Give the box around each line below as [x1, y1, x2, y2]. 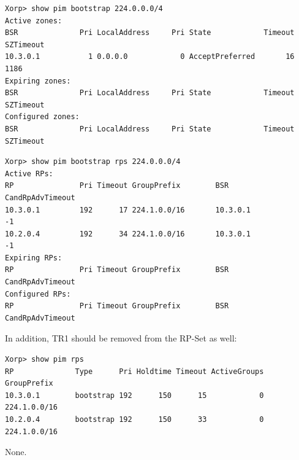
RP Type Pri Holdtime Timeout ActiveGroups [5, 367, 264, 376]
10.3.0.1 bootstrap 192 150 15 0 [5, 391, 264, 400]
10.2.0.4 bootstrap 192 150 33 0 [5, 415, 264, 424]
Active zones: [5, 16, 62, 25]
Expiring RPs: [5, 253, 62, 262]
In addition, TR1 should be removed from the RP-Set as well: [5, 332, 237, 345]
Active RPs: [5, 169, 53, 178]
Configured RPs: [5, 289, 71, 298]
